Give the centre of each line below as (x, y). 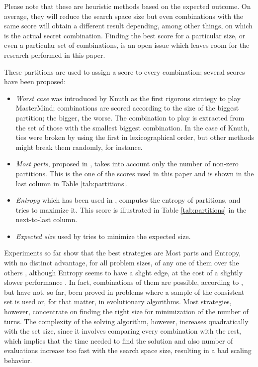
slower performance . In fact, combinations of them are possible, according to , (124, 282)
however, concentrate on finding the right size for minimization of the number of (126, 311)
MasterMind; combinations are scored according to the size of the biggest (127, 108)
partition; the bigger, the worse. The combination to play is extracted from (130, 117)
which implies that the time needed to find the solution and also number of (119, 340)
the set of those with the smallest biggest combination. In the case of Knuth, (132, 127)
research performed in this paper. (55, 55)
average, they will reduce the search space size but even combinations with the (124, 16)
